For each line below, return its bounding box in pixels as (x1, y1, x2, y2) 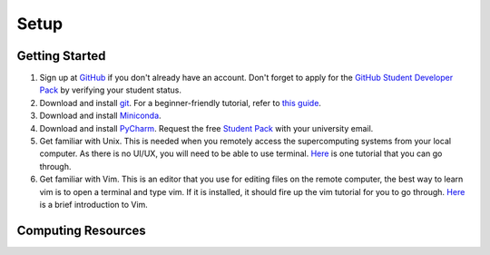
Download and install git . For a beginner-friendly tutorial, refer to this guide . (39, 97, 322, 108)
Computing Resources (16, 222, 147, 238)
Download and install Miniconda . (39, 110, 162, 122)
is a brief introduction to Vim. (39, 199, 149, 210)
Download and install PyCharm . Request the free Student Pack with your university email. (39, 123, 374, 133)
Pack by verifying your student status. (39, 84, 181, 95)
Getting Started (16, 48, 106, 64)
